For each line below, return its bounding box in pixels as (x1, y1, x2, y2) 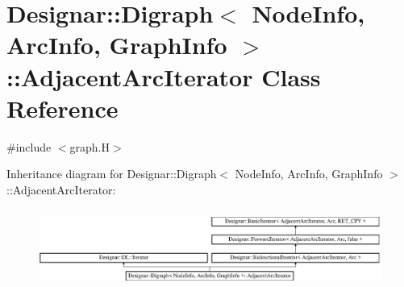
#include (6, 138, 52, 155)
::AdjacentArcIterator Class (6, 60, 321, 93)
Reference (6, 91, 119, 124)
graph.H (69, 138, 110, 155)
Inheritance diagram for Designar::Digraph (6, 165, 217, 182)
